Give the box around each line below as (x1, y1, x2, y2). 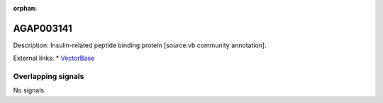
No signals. (13, 86, 46, 95)
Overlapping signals (13, 71, 84, 81)
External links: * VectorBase (13, 54, 95, 63)
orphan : (13, 4, 38, 12)
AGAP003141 (13, 22, 72, 35)
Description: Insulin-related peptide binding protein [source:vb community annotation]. (13, 41, 267, 49)
